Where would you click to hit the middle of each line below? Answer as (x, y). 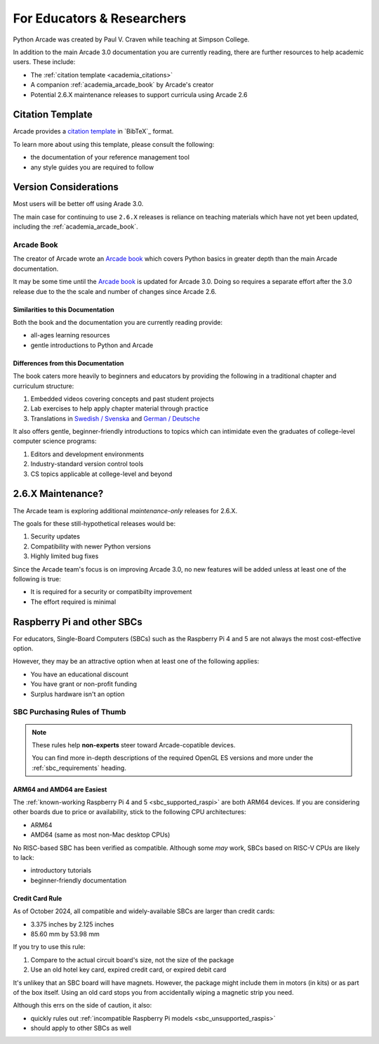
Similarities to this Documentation (64, 309)
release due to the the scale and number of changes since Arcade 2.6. (115, 291)
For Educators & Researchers (100, 18)
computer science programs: (55, 441)
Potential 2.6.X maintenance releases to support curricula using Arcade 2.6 (139, 94)
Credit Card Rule (38, 898)
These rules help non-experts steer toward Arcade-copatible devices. (134, 745)
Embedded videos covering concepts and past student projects (122, 399)
